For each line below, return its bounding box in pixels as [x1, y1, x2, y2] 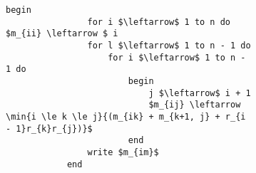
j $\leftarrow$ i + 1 [148, 88, 251, 98]
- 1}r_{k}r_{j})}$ [6, 123, 93, 134]
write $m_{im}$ [87, 147, 159, 157]
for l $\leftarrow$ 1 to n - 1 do [87, 40, 251, 51]
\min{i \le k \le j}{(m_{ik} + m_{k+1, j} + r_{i [6, 111, 246, 122]
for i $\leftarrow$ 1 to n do [87, 16, 230, 27]
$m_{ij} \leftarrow [148, 100, 241, 110]
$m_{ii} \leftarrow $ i [6, 28, 118, 39]
